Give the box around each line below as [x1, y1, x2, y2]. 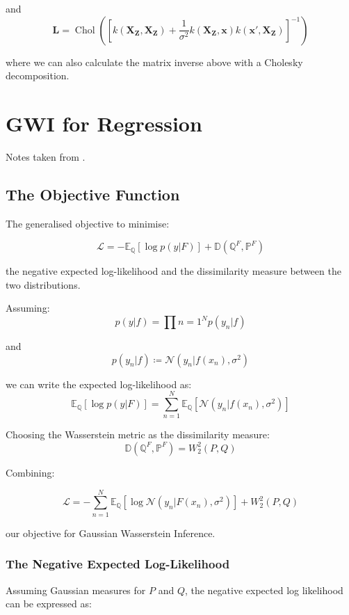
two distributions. [6, 277, 81, 291]
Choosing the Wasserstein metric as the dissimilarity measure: [6, 427, 270, 442]
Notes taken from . [6, 149, 86, 163]
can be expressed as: [6, 596, 92, 611]
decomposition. [6, 68, 70, 83]
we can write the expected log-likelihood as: [6, 376, 192, 391]
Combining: [6, 465, 55, 479]
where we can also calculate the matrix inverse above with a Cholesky [6, 54, 303, 69]
